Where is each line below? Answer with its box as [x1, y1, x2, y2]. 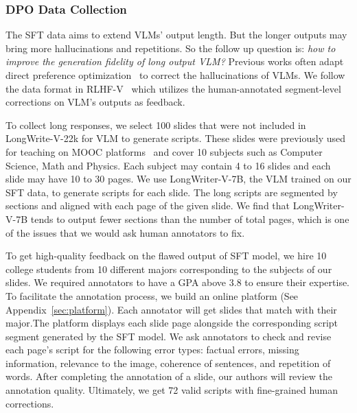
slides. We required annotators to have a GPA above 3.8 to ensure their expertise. [5, 275, 350, 290]
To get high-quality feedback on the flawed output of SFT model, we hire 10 [5, 248, 327, 263]
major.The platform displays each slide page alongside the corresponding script [5, 316, 338, 330]
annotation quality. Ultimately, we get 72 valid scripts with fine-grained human [5, 383, 338, 397]
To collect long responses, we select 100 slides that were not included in [5, 117, 306, 132]
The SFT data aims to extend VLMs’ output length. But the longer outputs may [5, 27, 347, 42]
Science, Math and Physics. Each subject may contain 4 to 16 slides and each [5, 158, 331, 172]
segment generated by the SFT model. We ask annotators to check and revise [5, 329, 332, 343]
